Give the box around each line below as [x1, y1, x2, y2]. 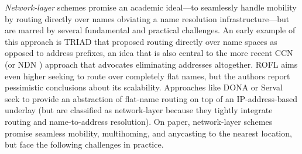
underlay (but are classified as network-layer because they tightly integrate [5, 104, 273, 116]
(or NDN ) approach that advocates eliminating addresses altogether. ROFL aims [5, 58, 298, 70]
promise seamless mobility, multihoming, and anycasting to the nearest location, [5, 127, 292, 139]
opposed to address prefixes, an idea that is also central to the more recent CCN [5, 47, 293, 59]
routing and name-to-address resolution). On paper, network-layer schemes [5, 115, 273, 127]
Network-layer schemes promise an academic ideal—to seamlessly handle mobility [5, 1, 297, 13]
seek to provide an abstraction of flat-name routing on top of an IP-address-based [5, 92, 298, 104]
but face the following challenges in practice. [5, 138, 164, 150]
